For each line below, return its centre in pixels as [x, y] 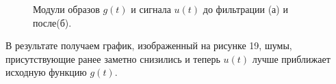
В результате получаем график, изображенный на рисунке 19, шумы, [149, 45]
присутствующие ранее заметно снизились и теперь [113, 58]
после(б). [52, 22]
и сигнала [151, 9]
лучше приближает [291, 58]
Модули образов [66, 9]
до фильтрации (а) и [245, 9]
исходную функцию [46, 72]
